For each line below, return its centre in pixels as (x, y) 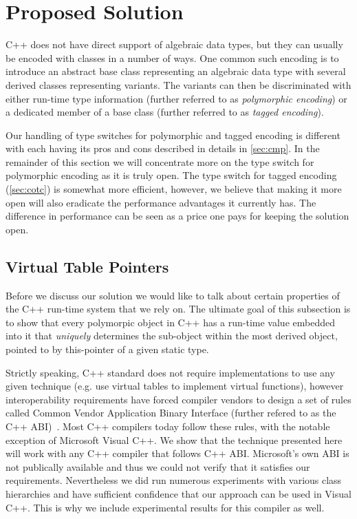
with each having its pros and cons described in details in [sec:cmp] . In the (163, 148)
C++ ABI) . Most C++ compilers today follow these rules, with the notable (168, 426)
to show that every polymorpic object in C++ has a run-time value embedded (170, 322)
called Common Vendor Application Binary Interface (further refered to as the (171, 413)
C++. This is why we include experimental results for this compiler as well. (165, 507)
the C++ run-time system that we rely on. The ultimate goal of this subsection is (178, 309)
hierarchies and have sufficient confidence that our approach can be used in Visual (178, 493)
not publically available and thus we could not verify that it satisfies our (158, 466)
